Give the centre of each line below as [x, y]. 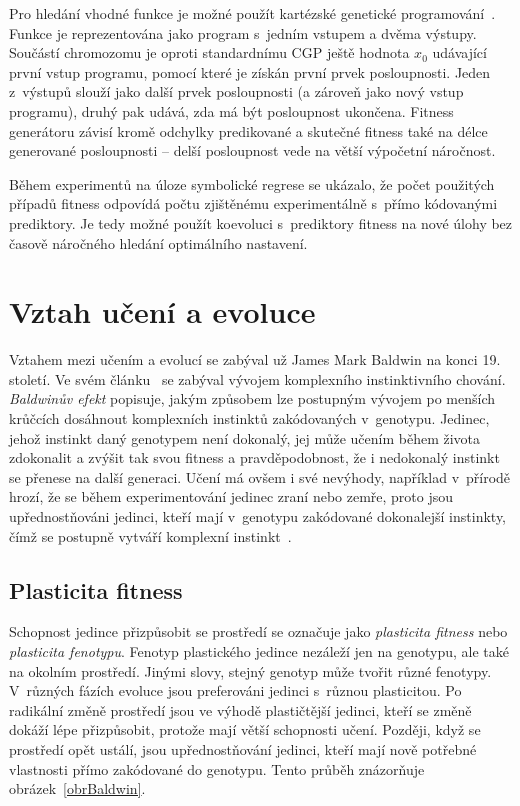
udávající [459, 52]
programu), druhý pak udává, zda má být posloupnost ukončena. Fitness [231, 110]
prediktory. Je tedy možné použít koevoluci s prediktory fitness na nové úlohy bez [261, 222]
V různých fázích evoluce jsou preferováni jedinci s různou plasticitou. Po [235, 690]
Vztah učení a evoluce [162, 311]
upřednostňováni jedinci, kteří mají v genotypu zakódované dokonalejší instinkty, [257, 516]
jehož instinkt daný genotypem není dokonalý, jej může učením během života [245, 437]
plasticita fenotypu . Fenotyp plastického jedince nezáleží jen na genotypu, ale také [259, 650]
